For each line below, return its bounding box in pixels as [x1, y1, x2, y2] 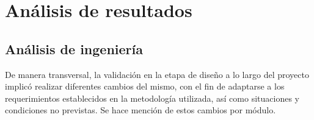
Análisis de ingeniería [5, 39, 143, 58]
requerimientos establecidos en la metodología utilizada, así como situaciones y [5, 91, 299, 104]
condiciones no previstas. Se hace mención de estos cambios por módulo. [5, 104, 276, 116]
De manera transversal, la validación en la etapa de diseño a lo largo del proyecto [5, 68, 309, 80]
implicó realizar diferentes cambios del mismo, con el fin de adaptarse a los [5, 80, 285, 93]
